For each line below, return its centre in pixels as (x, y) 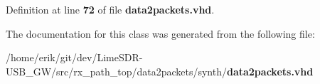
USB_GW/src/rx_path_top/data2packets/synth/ (116, 71)
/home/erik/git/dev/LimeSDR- (74, 57)
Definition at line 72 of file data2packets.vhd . (110, 9)
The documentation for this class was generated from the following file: (160, 33)
